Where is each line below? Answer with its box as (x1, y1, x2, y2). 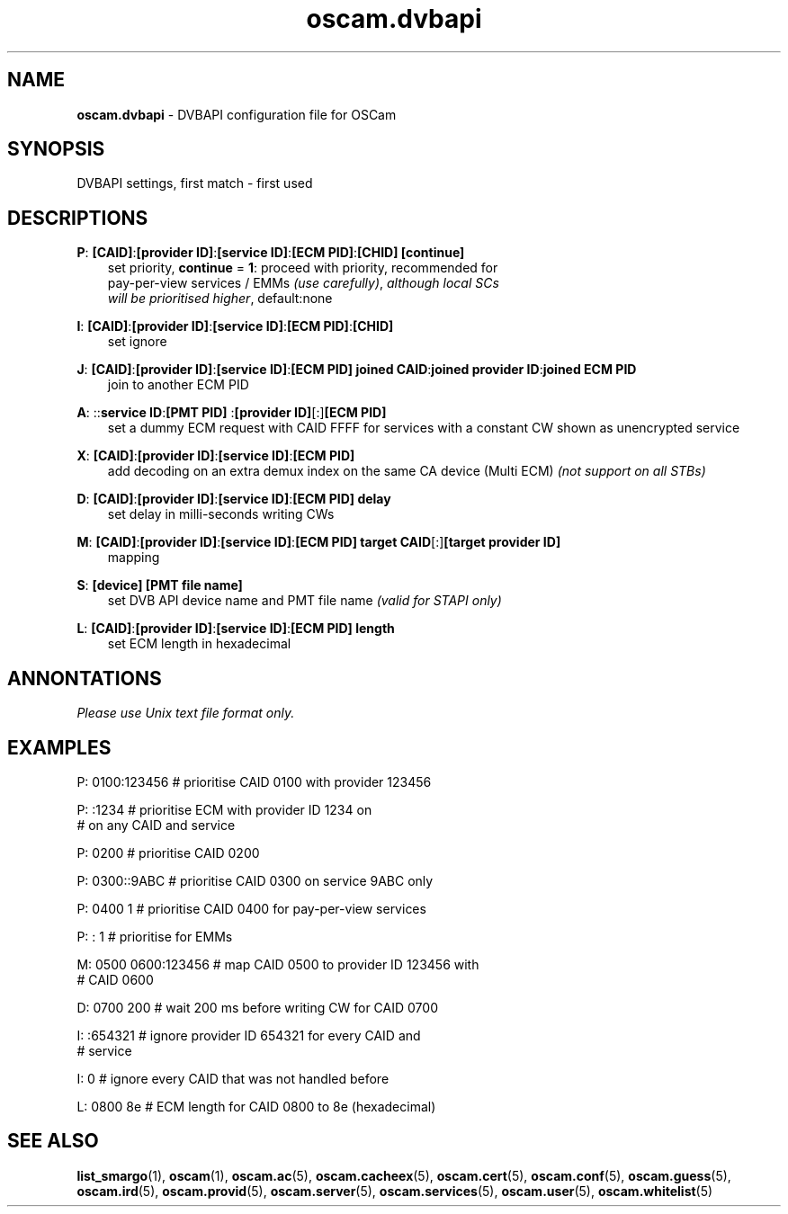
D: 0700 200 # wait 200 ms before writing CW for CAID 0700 (76, 999, 438, 1015)
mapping (107, 549, 160, 566)
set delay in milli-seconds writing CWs (107, 506, 335, 522)
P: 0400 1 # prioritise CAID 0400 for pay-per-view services (76, 900, 426, 916)
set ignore (107, 334, 167, 350)
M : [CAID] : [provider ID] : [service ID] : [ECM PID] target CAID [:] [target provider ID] (76, 534, 561, 550)
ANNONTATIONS (7, 666, 162, 690)
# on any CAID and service (76, 817, 236, 833)
